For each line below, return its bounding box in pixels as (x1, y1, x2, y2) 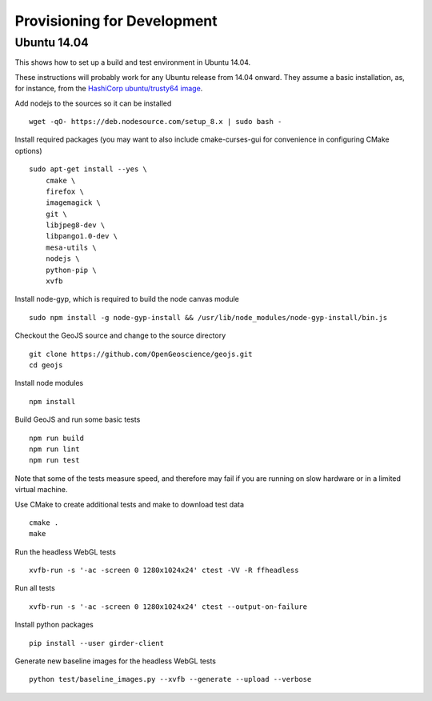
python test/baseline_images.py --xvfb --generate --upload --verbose (29, 675, 312, 684)
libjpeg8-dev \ (45, 221, 106, 230)
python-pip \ (45, 265, 97, 274)
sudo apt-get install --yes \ (29, 165, 148, 174)
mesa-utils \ (45, 242, 97, 252)
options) (14, 146, 43, 155)
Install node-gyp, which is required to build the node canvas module (14, 294, 240, 304)
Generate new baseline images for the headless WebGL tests (14, 656, 216, 666)
